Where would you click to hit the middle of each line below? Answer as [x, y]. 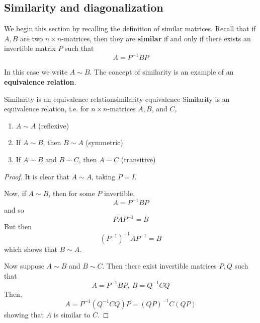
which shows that [31, 249]
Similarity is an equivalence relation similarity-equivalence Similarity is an [117, 99]
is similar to [72, 314]
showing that [24, 314]
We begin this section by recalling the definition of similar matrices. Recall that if [130, 28]
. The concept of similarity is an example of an [162, 72]
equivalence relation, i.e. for [47, 109]
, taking [104, 176]
